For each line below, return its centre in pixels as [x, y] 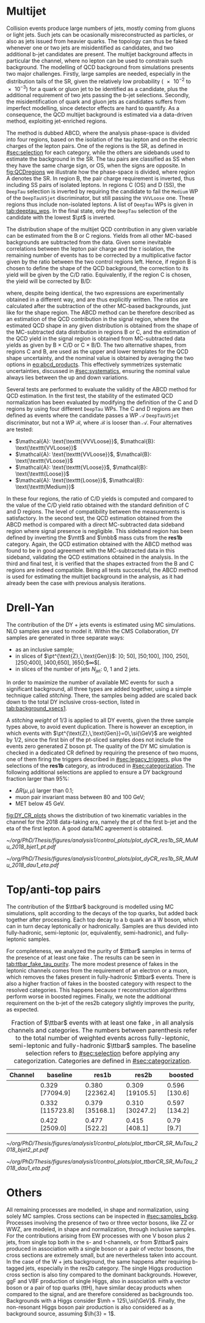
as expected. [23, 1009]
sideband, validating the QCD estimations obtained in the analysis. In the [97, 557]
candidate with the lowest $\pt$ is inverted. [61, 218]
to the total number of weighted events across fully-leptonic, [103, 1037]
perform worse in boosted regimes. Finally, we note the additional [89, 996]
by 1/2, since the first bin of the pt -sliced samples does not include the [95, 739]
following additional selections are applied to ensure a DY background [94, 772]
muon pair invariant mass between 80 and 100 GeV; [80, 797]
